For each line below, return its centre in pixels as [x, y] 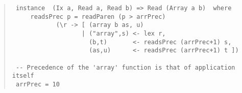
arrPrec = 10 [38, 84]
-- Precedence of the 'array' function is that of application [125, 67]
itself [23, 76]
